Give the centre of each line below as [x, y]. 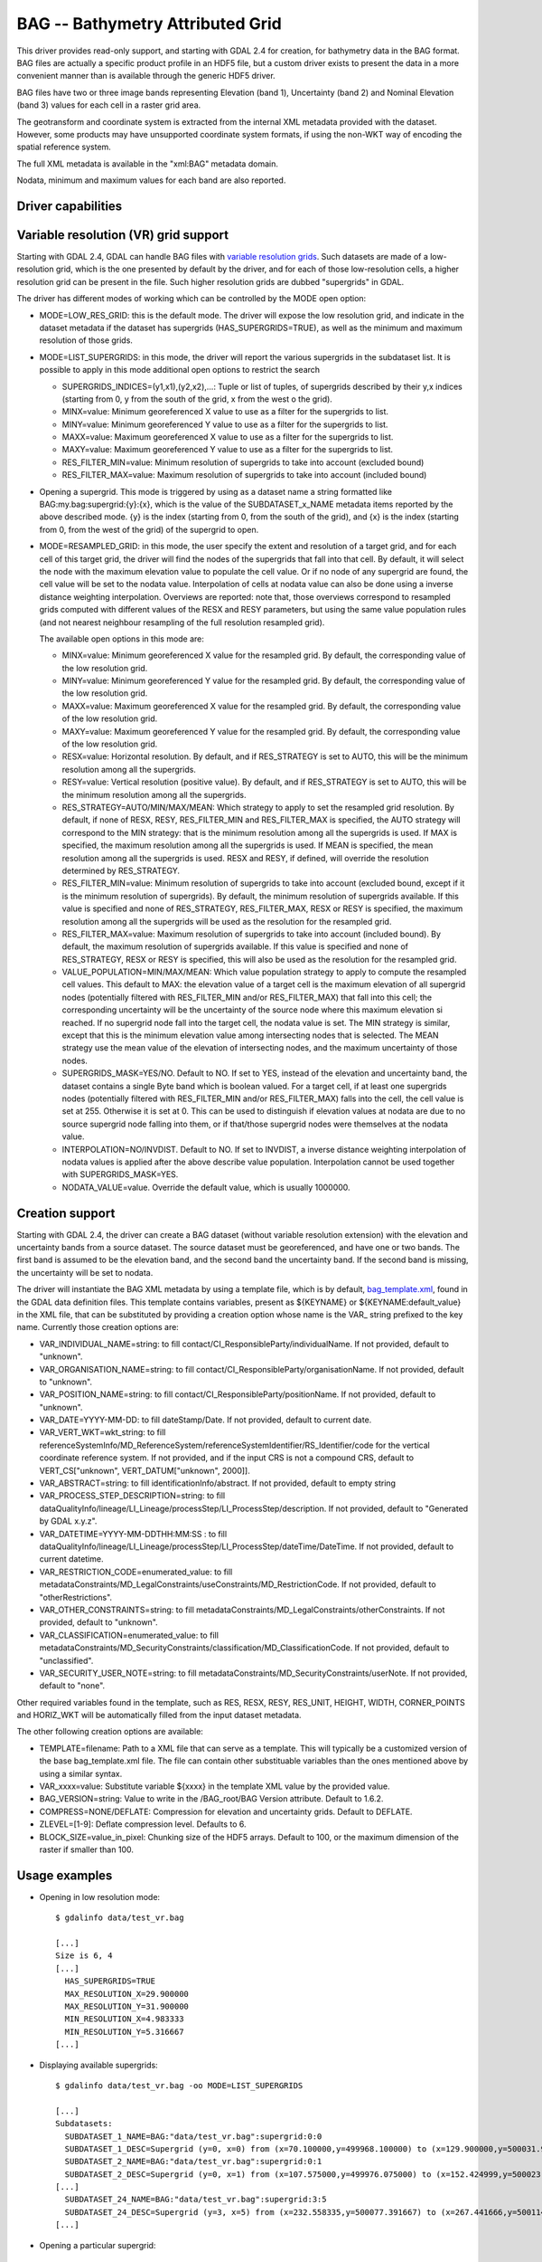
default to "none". [72, 1686]
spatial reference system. [64, 147]
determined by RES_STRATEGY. [121, 870]
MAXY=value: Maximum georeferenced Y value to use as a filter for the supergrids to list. [227, 450]
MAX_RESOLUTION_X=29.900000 [127, 1994]
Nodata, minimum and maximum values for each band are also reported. [151, 180]
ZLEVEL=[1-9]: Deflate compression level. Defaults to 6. [143, 1824]
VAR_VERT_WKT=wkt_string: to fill [103, 1432]
